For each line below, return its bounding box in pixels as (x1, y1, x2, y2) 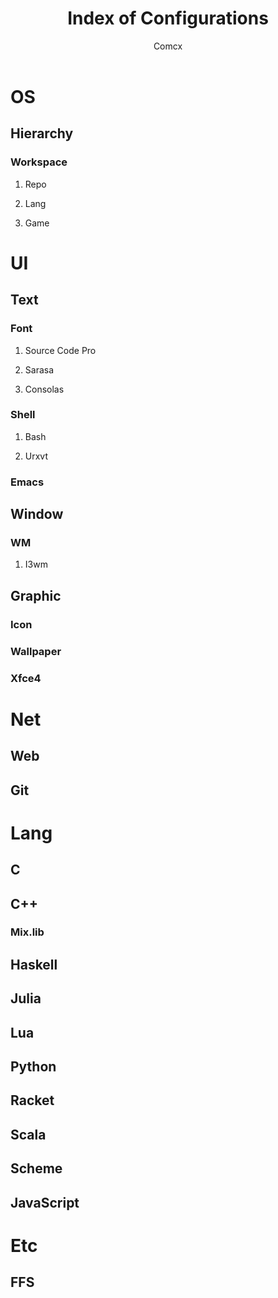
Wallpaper (10, 644, 62, 658)
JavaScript (10, 1194, 80, 1211)
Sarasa (24, 363, 55, 376)
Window (10, 506, 64, 523)
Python (10, 1058, 57, 1075)
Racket (10, 1092, 55, 1109)
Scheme (10, 1160, 63, 1177)
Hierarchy (10, 125, 74, 142)
